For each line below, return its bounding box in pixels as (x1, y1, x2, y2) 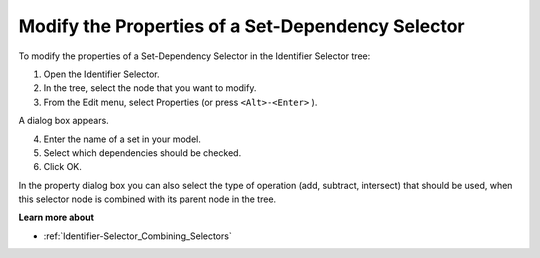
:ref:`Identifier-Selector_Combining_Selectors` (43, 230, 232, 242)
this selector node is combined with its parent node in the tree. (18, 193, 277, 205)
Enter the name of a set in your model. (43, 133, 202, 145)
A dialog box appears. (18, 115, 109, 127)
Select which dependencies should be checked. (43, 146, 242, 159)
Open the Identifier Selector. (43, 68, 160, 80)
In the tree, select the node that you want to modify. (43, 82, 257, 94)
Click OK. (43, 161, 82, 173)
